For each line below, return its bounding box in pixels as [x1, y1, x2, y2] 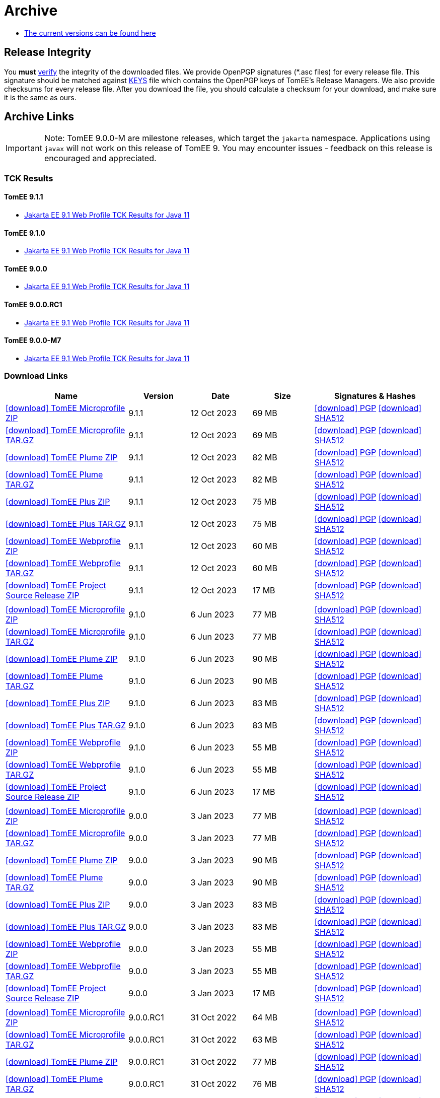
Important [6, 143, 42, 154]
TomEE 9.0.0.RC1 [4, 300, 62, 309]
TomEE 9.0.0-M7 [4, 336, 61, 345]
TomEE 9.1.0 [4, 228, 45, 237]
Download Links [4, 371, 68, 381]
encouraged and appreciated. [44, 153, 157, 164]
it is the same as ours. [4, 93, 77, 102]
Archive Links [4, 110, 75, 123]
